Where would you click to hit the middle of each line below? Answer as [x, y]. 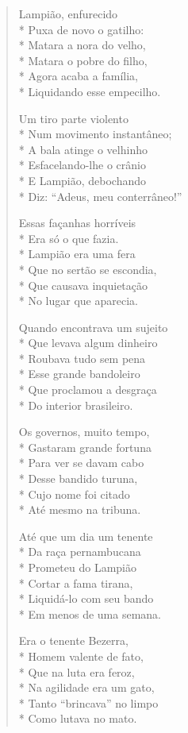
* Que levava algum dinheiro [88, 343]
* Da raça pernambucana [80, 552]
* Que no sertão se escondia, [88, 269]
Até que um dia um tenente [86, 536]
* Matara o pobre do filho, [83, 60]
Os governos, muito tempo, [84, 432]
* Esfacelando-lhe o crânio [82, 165]
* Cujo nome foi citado [74, 494]
